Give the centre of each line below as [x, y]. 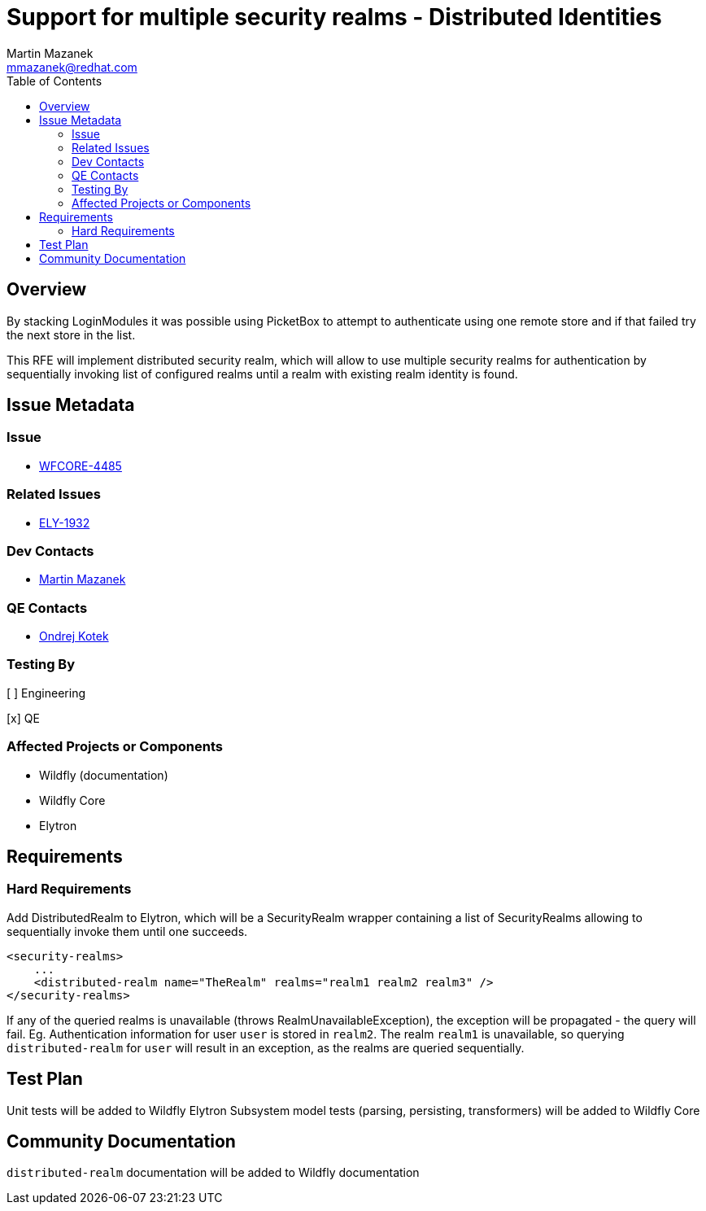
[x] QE [23, 718]
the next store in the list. [71, 334]
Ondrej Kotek [74, 636]
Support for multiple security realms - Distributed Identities [334, 17]
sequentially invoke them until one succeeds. [127, 931]
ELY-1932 [65, 522]
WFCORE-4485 [81, 466]
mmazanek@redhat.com [72, 67]
